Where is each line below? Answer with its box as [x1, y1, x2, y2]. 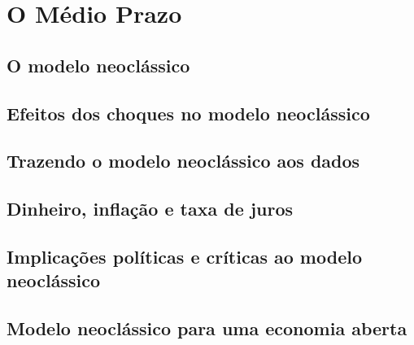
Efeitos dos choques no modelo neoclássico [7, 100, 370, 125]
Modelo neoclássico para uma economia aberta [7, 316, 407, 341]
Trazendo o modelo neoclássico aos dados [7, 148, 360, 173]
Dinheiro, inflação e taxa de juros [7, 196, 294, 221]
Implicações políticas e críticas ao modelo [7, 243, 362, 269]
